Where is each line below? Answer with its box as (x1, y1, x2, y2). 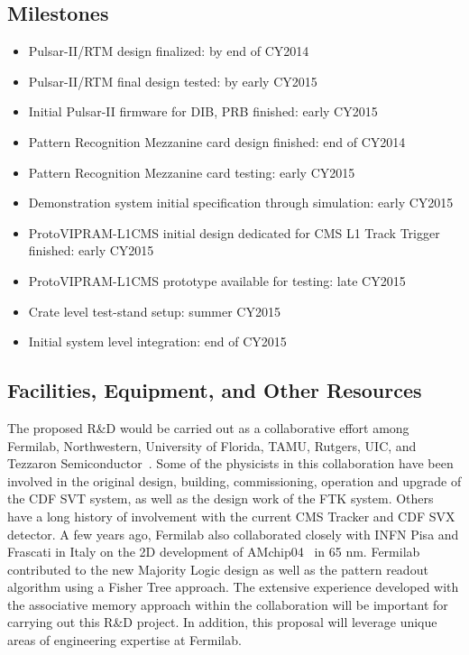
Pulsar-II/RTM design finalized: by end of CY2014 (28, 42, 309, 60)
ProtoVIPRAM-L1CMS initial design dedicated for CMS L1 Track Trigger (28, 223, 440, 242)
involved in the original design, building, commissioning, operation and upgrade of (7, 471, 462, 490)
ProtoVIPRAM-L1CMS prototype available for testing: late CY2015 (28, 271, 406, 290)
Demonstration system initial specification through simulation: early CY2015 (28, 193, 454, 212)
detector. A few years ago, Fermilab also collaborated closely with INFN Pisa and (7, 524, 459, 543)
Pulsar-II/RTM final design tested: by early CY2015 (28, 71, 317, 90)
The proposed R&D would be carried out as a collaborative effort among (7, 418, 409, 437)
